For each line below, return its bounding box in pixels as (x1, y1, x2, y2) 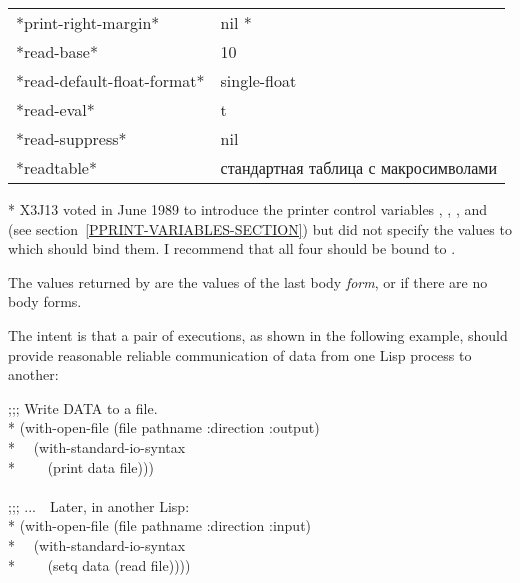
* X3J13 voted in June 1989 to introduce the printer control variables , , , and (8, 199, 488, 219)
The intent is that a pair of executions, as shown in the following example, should (8, 324, 508, 345)
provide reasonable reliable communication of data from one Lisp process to (8, 344, 472, 365)
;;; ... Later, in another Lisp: (8, 495, 190, 516)
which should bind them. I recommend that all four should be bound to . (8, 238, 456, 259)
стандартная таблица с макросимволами (220, 156, 497, 179)
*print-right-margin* (16, 11, 160, 34)
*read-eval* (16, 98, 95, 121)
